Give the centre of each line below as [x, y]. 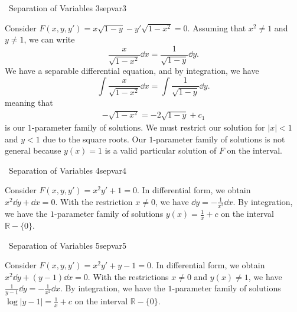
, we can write [49, 39]
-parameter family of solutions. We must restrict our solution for [148, 127]
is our [15, 127]
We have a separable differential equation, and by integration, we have [132, 71]
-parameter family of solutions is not [219, 139]
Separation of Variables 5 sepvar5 [68, 245]
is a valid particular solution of [161, 150]
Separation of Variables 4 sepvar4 [68, 170]
